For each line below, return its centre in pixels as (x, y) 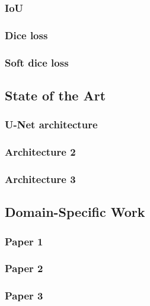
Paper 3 (24, 296)
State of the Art (55, 95)
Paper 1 (24, 241)
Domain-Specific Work (75, 212)
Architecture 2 (40, 152)
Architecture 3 (40, 179)
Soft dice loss (37, 62)
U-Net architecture (51, 124)
